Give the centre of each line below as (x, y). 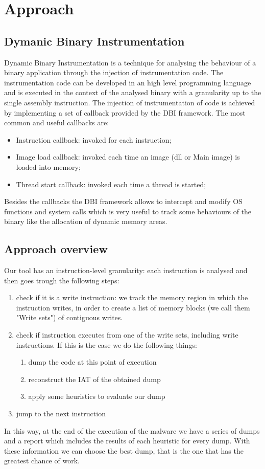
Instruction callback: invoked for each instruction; (94, 139)
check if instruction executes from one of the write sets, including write (127, 335)
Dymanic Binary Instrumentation (94, 41)
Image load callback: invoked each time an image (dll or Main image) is (128, 157)
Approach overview (56, 249)
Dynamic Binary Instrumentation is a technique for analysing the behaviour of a (130, 62)
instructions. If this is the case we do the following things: (106, 344)
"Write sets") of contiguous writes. (69, 317)
